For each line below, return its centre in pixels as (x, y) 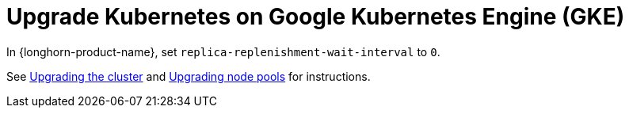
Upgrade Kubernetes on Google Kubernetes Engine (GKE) (316, 17)
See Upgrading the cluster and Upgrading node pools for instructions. (189, 76)
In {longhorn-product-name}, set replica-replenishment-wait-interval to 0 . (223, 51)
